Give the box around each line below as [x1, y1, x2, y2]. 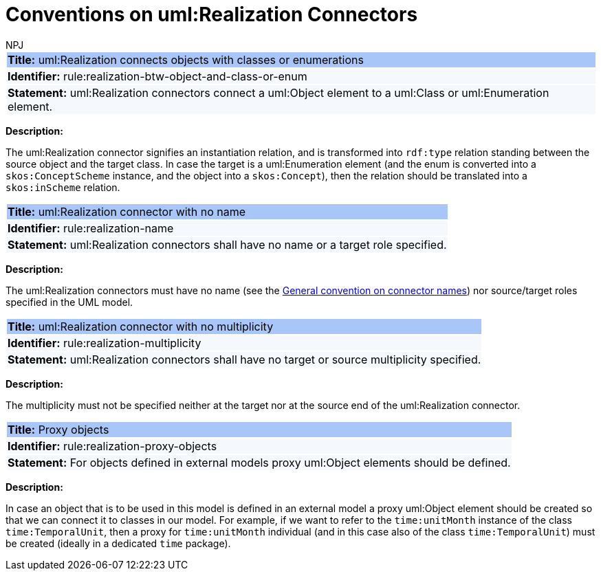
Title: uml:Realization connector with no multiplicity [8, 319, 274, 333]
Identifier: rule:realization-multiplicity [8, 335, 201, 350]
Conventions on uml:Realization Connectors [6, 3, 418, 26]
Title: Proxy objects [8, 422, 109, 436]
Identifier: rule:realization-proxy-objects [8, 439, 217, 453]
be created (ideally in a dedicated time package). [6, 537, 231, 549]
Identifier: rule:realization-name [8, 221, 174, 235]
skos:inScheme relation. [6, 181, 120, 193]
